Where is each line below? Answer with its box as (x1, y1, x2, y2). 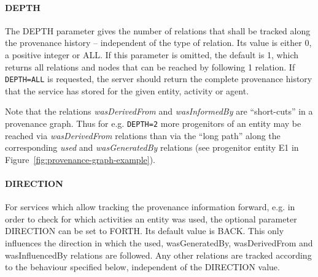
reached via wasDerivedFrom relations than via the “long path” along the (5, 129, 281, 142)
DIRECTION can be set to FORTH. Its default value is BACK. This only (5, 224, 284, 237)
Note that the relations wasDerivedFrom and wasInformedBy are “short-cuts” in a (5, 105, 313, 118)
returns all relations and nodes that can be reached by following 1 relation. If (5, 60, 295, 73)
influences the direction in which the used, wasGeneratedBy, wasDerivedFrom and (5, 237, 313, 249)
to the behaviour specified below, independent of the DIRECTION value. (5, 260, 280, 273)
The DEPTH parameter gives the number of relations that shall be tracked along (5, 24, 311, 37)
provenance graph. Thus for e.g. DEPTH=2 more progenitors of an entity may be (5, 117, 301, 130)
